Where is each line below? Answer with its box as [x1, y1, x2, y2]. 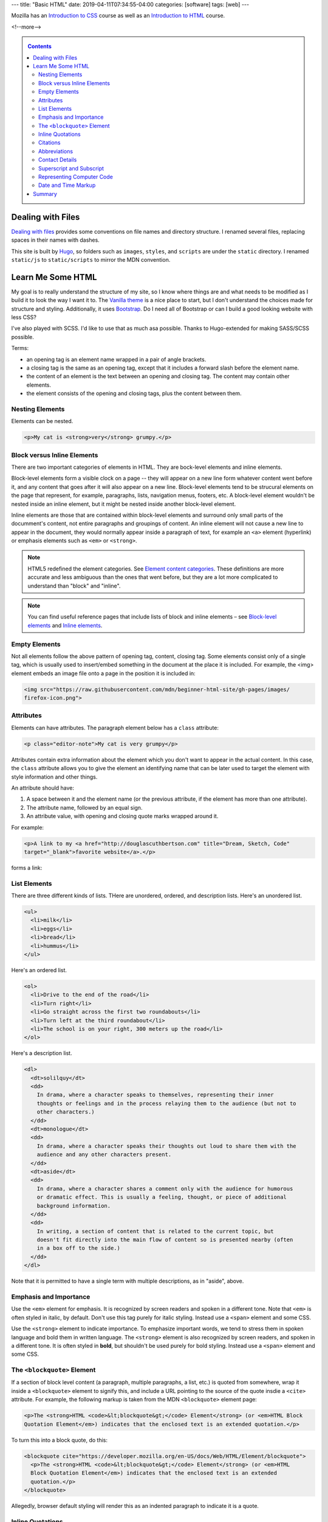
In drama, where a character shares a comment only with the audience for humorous [36, 1185, 293, 1192]
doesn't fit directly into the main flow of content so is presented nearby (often [36, 1236, 293, 1243]
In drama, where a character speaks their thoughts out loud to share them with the [36, 1142, 297, 1149]
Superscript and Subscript [38, 164, 104, 172]
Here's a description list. [11, 1050, 72, 1057]
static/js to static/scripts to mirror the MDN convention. [11, 256, 171, 263]
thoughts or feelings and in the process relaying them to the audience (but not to [36, 1099, 297, 1107]
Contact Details [38, 156, 77, 164]
